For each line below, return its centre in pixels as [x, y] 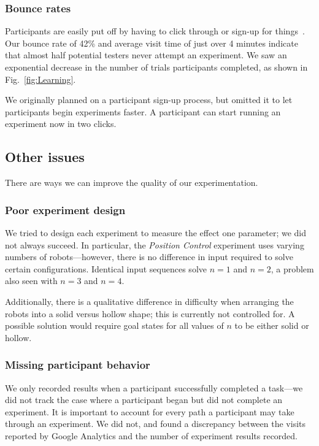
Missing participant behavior [78, 365]
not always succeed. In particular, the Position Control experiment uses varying [155, 244]
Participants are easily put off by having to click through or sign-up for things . [155, 31]
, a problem [292, 268]
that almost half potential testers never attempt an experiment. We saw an [146, 55]
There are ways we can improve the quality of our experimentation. [132, 183]
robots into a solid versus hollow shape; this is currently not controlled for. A [150, 313]
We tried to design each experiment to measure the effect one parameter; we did [156, 232]
